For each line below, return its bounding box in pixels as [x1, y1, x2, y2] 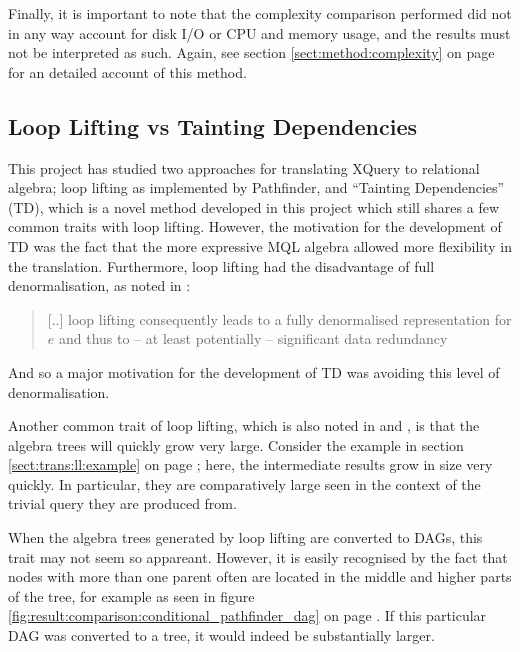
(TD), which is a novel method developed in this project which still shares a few [8, 196, 500, 217]
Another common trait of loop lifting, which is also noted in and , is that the [8, 415, 480, 436]
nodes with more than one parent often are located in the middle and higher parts [8, 566, 512, 587]
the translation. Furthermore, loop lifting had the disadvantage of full [8, 255, 435, 276]
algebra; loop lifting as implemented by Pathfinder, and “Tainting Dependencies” [8, 177, 505, 198]
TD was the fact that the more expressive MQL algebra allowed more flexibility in [8, 235, 512, 256]
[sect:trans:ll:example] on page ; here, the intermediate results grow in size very [8, 454, 493, 475]
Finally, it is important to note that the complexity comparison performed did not [8, 3, 512, 23]
